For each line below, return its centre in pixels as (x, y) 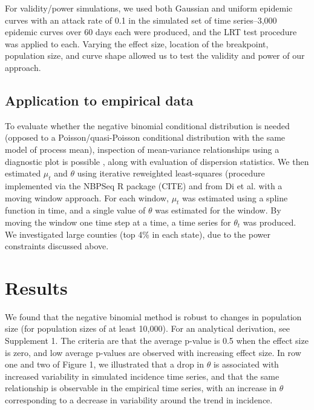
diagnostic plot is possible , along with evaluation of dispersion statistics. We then (157, 161)
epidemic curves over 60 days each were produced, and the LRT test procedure (151, 32)
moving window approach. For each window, (87, 197)
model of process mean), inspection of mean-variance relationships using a (142, 149)
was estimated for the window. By (218, 210)
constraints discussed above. (57, 246)
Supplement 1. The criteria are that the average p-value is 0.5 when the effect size (157, 341)
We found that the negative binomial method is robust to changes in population (153, 316)
